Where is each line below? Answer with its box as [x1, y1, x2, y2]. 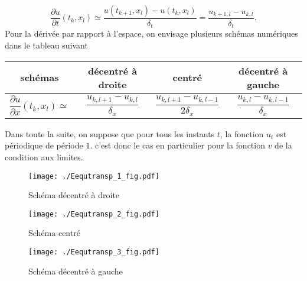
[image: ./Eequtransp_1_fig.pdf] [28, 172, 159, 180]
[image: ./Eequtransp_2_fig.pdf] [28, 209, 159, 218]
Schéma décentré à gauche [28, 264, 123, 277]
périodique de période [5, 139, 83, 151]
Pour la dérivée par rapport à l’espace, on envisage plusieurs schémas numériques [5, 27, 298, 40]
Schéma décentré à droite [28, 189, 120, 201]
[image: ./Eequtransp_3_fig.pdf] [28, 248, 159, 257]
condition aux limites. [5, 150, 83, 163]
